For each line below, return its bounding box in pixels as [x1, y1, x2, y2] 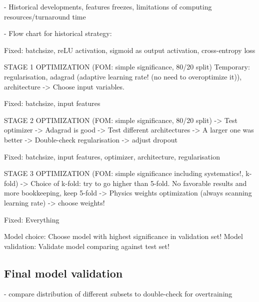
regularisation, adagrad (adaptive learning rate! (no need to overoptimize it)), [4, 71, 242, 81]
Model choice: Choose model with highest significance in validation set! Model [4, 231, 243, 241]
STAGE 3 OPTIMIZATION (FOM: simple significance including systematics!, [4, 168, 243, 178]
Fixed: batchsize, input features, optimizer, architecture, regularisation [4, 151, 220, 161]
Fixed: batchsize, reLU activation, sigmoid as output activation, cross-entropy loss [4, 44, 255, 55]
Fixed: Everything [4, 214, 59, 224]
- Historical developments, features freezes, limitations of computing [4, 1, 212, 11]
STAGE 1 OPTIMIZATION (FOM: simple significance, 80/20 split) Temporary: [4, 61, 250, 72]
